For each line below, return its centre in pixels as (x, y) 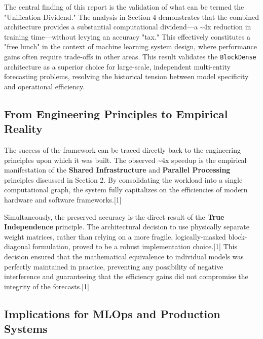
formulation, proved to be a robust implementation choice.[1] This (135, 246)
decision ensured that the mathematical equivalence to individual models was (124, 256)
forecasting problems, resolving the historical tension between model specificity (126, 76)
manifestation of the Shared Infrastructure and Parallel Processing (117, 170)
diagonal (17, 246)
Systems (26, 329)
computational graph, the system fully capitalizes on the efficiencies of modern (126, 190)
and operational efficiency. (45, 86)
